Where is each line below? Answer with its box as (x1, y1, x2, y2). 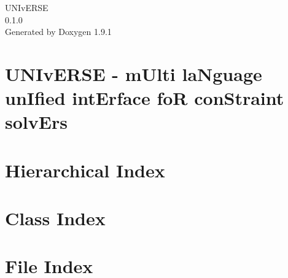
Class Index (5, 206, 106, 231)
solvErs (5, 109, 68, 134)
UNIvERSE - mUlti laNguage (5, 61, 262, 86)
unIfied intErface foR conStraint (5, 85, 284, 110)
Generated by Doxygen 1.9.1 (5, 25, 112, 38)
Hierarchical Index (5, 157, 165, 182)
